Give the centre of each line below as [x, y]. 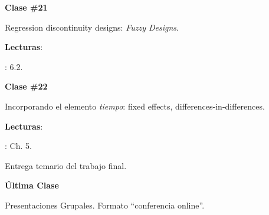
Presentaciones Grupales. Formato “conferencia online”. [105, 205]
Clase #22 [26, 86]
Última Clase [32, 185]
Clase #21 [26, 7]
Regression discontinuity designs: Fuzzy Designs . [92, 27]
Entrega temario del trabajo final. [66, 165]
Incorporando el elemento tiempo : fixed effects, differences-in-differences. [135, 106]
